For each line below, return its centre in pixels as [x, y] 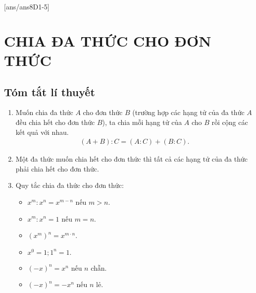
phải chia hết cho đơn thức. [57, 168]
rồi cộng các [230, 122]
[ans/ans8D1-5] [27, 6]
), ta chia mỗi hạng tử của [142, 122]
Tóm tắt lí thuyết [50, 91]
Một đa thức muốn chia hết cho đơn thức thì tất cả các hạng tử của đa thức [132, 159]
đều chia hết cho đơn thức [55, 122]
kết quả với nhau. [42, 132]
